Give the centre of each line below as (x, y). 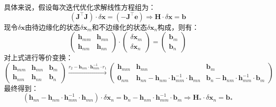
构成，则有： (178, 27)
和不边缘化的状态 (119, 27)
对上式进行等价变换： (38, 57)
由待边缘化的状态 (52, 27)
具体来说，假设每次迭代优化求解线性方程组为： (80, 7)
